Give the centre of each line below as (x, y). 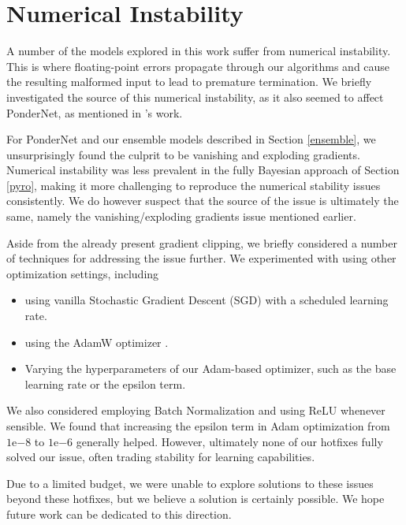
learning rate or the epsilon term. (105, 384)
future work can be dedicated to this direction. (119, 514)
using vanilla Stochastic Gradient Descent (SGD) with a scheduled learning (207, 300)
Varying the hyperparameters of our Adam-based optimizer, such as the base (210, 369)
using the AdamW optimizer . (97, 342)
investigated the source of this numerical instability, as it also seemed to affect (195, 97)
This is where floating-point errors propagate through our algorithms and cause (198, 66)
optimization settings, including (83, 273)
